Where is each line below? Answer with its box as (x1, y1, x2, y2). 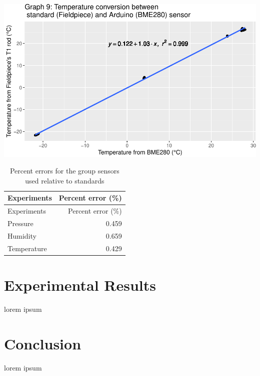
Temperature (7, 243, 47, 253)
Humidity (7, 230, 36, 241)
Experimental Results (4, 275, 156, 295)
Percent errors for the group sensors (9, 165, 119, 176)
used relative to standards (25, 175, 104, 185)
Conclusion (4, 333, 81, 353)
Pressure (7, 218, 33, 229)
